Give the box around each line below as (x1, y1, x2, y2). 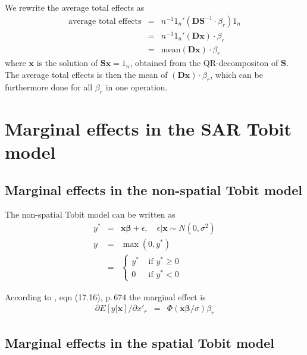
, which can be (210, 68, 263, 80)
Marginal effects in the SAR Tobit (5, 116, 292, 140)
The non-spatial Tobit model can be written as (5, 208, 176, 221)
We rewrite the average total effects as (5, 1, 145, 13)
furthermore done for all (5, 80, 93, 93)
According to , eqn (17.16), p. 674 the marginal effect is (5, 290, 206, 303)
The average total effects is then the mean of (5, 68, 168, 80)
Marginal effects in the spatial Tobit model (5, 333, 275, 351)
